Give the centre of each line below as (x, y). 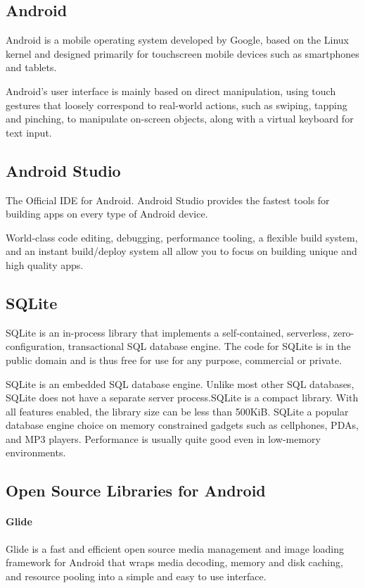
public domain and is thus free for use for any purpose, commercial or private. (174, 359)
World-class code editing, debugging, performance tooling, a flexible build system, (182, 237)
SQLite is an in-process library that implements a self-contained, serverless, (168, 332)
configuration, (36, 346)
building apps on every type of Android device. (107, 214)
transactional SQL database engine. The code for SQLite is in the (209, 346)
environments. (36, 452)
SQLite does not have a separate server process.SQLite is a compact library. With (182, 398)
